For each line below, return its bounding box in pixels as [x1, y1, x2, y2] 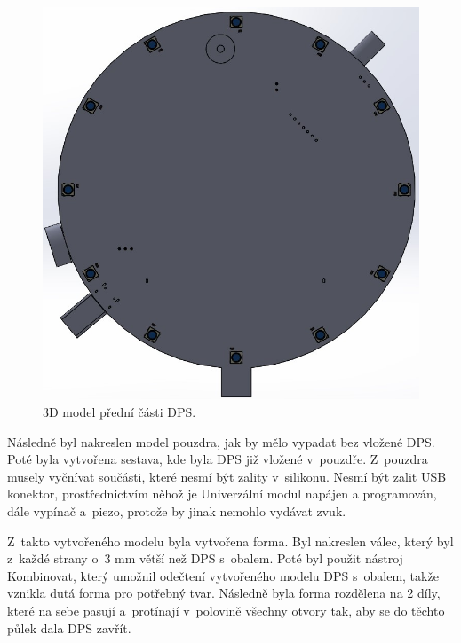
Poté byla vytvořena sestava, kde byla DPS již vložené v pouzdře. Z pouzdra [7, 450, 428, 468]
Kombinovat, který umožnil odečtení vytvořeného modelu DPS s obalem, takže [7, 566, 439, 584]
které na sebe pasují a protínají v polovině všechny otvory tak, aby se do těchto [7, 600, 445, 619]
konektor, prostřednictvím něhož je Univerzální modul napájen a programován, [7, 484, 437, 503]
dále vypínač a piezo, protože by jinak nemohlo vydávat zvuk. [7, 502, 346, 521]
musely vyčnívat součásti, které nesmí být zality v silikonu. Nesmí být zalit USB [7, 467, 447, 485]
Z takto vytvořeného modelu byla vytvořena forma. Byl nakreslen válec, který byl [7, 531, 454, 550]
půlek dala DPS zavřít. [7, 618, 131, 637]
